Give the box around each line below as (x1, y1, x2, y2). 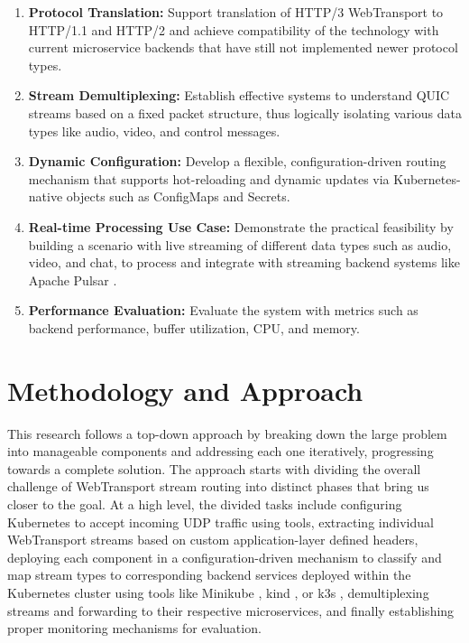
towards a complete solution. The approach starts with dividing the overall (7, 459, 421, 478)
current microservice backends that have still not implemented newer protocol (28, 38, 458, 57)
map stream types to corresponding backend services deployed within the (7, 565, 411, 584)
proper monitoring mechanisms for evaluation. (7, 619, 262, 638)
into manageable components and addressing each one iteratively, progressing (7, 442, 434, 461)
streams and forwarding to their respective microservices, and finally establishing (7, 601, 455, 620)
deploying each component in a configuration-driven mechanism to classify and (7, 547, 442, 566)
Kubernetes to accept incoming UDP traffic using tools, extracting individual (7, 512, 434, 531)
